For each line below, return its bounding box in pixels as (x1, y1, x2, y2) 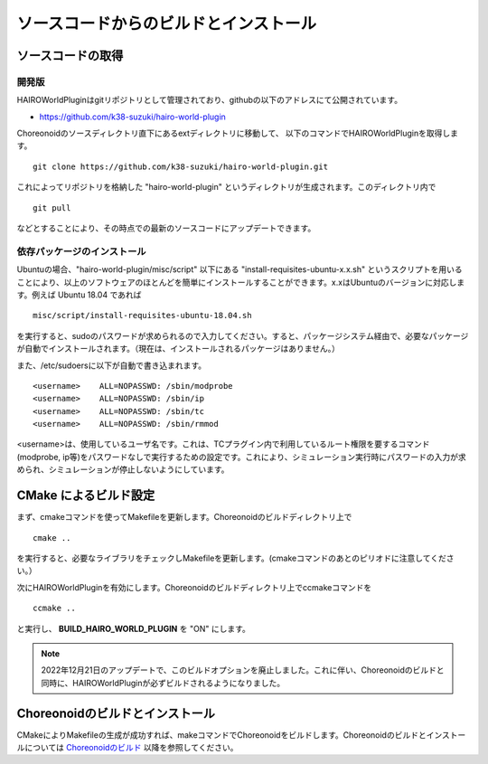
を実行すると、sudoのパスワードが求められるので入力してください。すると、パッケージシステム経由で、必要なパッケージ (16, 330, 469, 341)
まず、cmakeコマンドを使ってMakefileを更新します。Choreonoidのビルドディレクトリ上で (16, 512, 352, 523)
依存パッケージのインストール (16, 245, 146, 258)
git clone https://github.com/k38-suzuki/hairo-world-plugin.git (33, 161, 329, 172)
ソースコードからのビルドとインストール (16, 14, 317, 33)
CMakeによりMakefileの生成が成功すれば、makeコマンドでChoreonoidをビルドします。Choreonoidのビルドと (16, 729, 427, 740)
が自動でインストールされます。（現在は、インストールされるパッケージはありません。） (16, 344, 341, 354)
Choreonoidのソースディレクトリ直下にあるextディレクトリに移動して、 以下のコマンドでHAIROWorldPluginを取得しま (16, 127, 458, 139)
